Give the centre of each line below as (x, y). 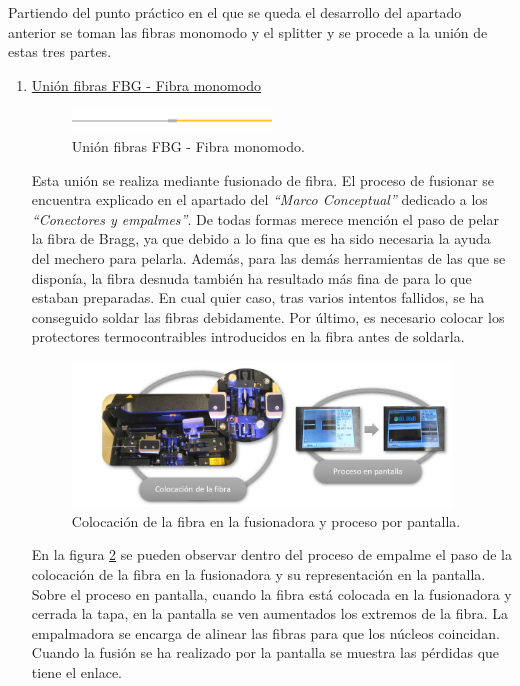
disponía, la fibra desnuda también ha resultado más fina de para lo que (251, 277)
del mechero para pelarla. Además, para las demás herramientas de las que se (268, 258)
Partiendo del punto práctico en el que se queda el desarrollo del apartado (235, 12)
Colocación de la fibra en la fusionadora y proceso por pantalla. (266, 520)
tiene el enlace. (76, 672)
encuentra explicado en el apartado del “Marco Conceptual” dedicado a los (259, 199)
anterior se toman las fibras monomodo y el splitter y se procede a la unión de (248, 31)
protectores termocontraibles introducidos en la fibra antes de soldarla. (248, 336)
